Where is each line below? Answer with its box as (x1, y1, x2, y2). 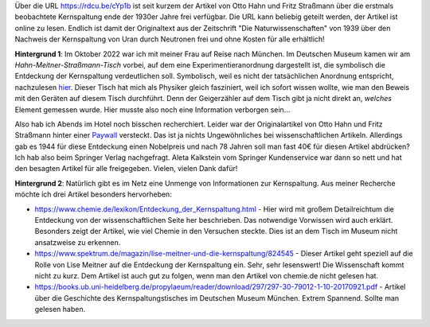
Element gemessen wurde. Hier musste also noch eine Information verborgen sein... (14, 104, 291, 115)
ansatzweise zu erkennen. (34, 237, 121, 247)
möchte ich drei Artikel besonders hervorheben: (14, 189, 173, 199)
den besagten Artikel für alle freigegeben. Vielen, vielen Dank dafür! (14, 164, 238, 173)
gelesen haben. (34, 305, 86, 314)
